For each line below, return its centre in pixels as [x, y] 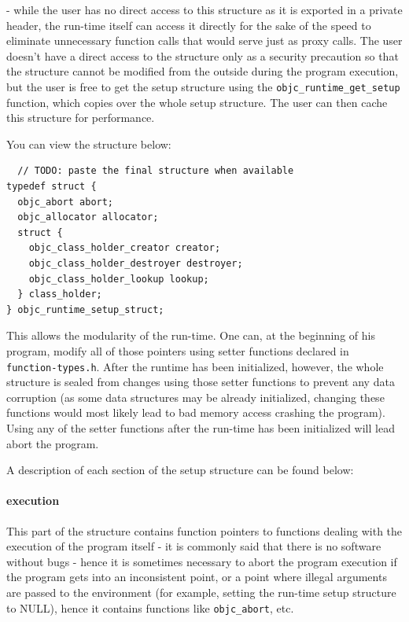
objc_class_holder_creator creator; [125, 248]
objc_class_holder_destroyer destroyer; [136, 263]
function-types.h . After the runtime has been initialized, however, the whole [195, 366]
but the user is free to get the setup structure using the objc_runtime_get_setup [203, 86]
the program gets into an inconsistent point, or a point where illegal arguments [197, 577]
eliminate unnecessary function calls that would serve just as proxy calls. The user [204, 40]
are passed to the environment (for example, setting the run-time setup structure [201, 592]
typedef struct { [52, 186]
